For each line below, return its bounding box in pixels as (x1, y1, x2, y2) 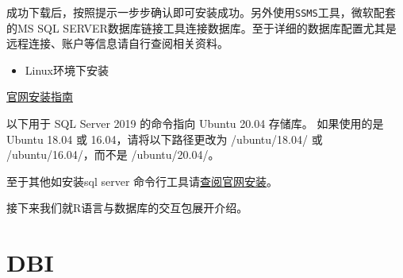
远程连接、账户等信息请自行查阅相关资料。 (6, 35, 228, 52)
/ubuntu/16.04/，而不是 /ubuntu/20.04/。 (6, 146, 220, 163)
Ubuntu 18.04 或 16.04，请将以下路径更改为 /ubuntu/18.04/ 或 (6, 130, 323, 147)
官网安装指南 (6, 88, 73, 105)
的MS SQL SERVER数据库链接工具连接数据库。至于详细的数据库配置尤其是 (6, 19, 397, 36)
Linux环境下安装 (25, 61, 109, 78)
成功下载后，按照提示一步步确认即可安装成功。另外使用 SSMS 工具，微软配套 (6, 4, 396, 20)
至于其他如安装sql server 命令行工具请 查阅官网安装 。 (6, 172, 278, 189)
